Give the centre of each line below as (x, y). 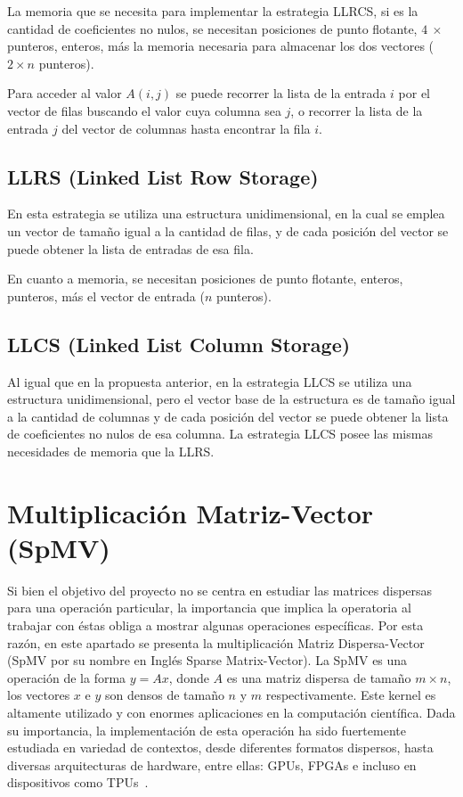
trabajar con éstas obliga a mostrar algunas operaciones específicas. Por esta (215, 625)
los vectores (39, 695)
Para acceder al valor (65, 93)
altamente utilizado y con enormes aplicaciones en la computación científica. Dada (231, 712)
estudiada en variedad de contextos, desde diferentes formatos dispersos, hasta (220, 748)
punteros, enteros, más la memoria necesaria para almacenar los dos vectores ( (221, 46)
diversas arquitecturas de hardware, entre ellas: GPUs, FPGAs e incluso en (212, 764)
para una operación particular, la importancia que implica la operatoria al (209, 608)
